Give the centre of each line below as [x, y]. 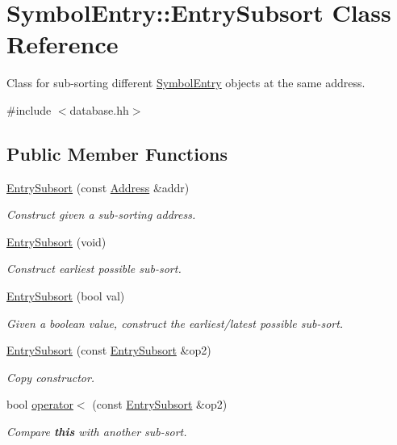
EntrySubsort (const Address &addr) [98, 187]
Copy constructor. [51, 377]
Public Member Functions [117, 153]
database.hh [99, 109]
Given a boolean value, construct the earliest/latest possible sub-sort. [175, 323]
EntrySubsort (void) [56, 241]
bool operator [40, 404]
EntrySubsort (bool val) [66, 296]
